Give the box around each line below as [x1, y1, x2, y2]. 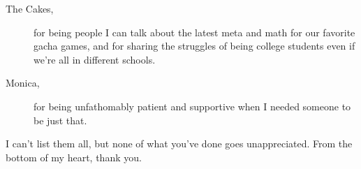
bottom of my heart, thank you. [6, 149, 142, 164]
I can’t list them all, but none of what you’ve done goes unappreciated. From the [6, 136, 353, 151]
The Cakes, [6, 1, 54, 15]
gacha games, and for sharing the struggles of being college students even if [34, 38, 355, 53]
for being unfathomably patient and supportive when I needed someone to [34, 98, 351, 113]
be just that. [34, 112, 87, 127]
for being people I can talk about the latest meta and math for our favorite [34, 24, 355, 39]
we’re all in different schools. [34, 52, 156, 66]
